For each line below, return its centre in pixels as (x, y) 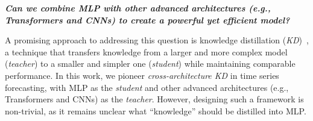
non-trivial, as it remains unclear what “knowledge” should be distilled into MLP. (156, 110)
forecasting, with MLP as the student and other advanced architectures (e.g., (147, 87)
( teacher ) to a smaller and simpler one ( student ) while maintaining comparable (150, 64)
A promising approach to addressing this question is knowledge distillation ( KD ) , (157, 40)
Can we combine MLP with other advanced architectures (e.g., (138, 8)
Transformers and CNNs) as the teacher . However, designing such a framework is (154, 99)
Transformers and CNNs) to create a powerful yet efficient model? (147, 20)
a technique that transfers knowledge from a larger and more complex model (146, 51)
